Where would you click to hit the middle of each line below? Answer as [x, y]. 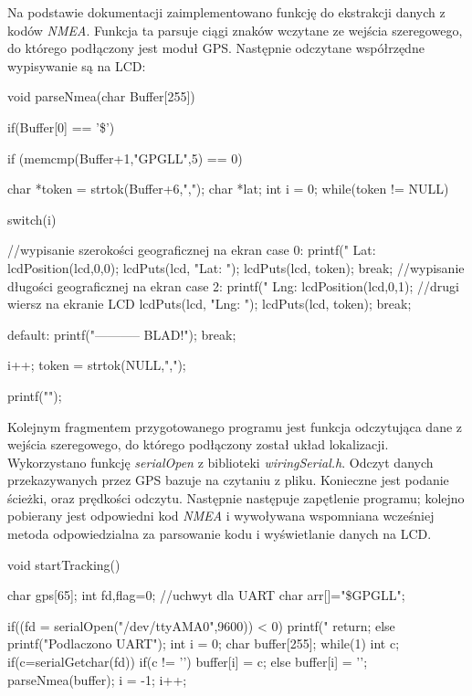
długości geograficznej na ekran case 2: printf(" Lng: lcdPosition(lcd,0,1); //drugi [233, 285]
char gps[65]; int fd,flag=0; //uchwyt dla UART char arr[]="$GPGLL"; [206, 595]
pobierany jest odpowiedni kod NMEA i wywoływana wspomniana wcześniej [221, 516]
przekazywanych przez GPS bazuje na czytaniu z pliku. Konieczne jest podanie [228, 480]
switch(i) [32, 219]
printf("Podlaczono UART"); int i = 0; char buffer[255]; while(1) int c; [204, 643]
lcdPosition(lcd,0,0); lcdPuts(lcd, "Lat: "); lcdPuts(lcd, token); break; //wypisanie [236, 267]
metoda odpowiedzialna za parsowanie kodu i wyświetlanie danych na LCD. [220, 534]
